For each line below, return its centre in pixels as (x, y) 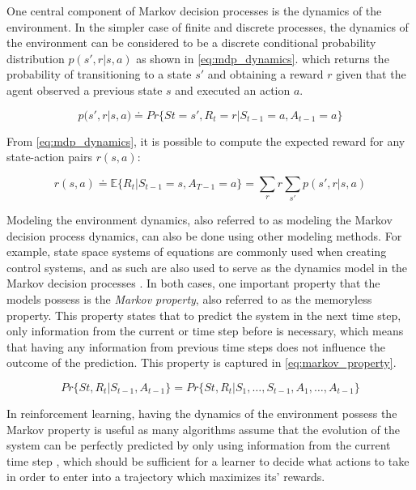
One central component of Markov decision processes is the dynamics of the (194, 11)
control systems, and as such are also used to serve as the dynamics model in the (207, 267)
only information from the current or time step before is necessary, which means (205, 331)
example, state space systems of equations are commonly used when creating (197, 251)
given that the (371, 74)
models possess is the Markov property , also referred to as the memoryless (189, 299)
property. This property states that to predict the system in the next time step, (204, 315)
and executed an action (233, 89)
